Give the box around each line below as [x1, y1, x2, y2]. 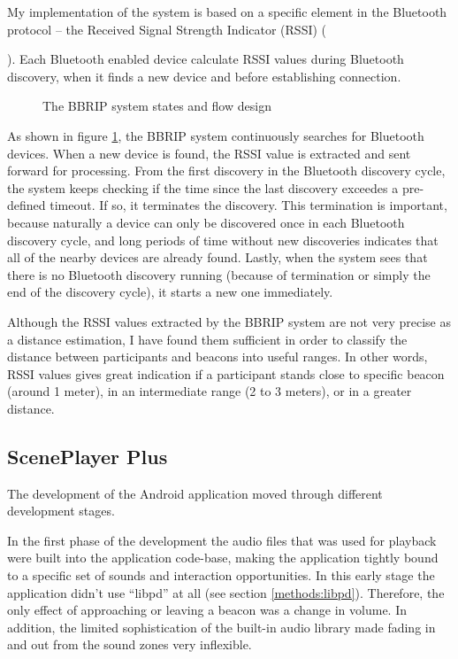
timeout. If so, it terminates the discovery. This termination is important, [50, 196, 447, 214]
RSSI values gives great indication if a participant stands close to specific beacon [7, 364, 445, 383]
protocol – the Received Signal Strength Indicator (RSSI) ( [7, 19, 327, 38]
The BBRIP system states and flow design [42, 97, 271, 115]
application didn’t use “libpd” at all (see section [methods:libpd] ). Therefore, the [7, 583, 445, 601]
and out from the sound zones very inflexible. [7, 635, 252, 654]
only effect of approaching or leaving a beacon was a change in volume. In [7, 601, 408, 619]
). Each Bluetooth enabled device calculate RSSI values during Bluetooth [7, 50, 404, 68]
